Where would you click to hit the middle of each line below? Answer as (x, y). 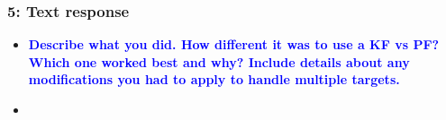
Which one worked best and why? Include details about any (219, 61)
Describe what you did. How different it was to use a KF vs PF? (234, 44)
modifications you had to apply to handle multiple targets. (214, 79)
